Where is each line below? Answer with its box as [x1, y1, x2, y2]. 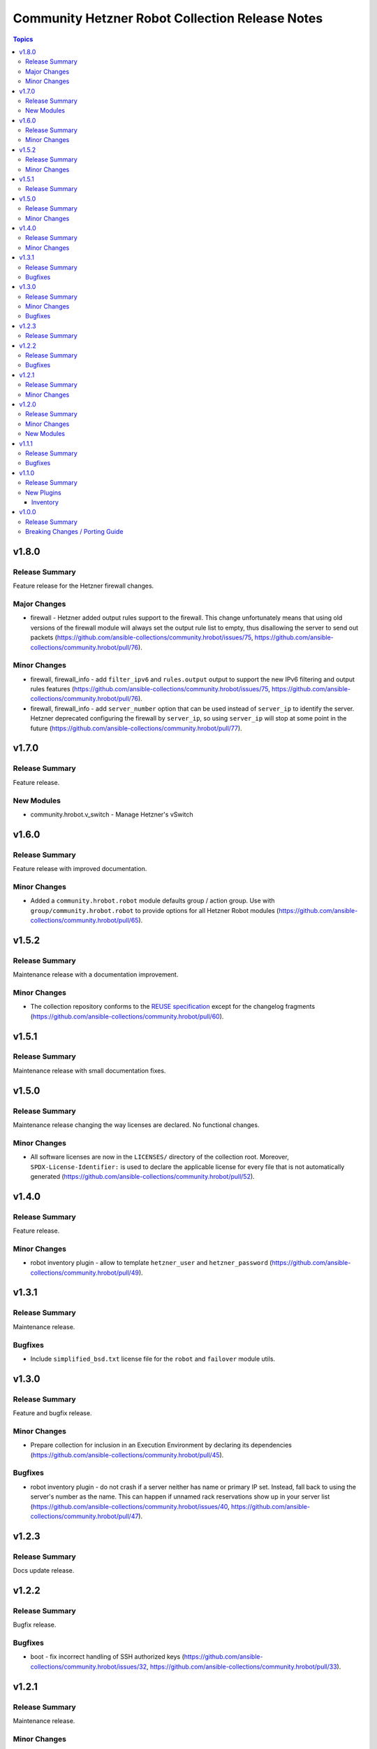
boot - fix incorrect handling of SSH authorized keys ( [30, 1652, 184, 1661]
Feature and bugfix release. [13, 1409, 92, 1417]
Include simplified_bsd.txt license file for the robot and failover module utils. [30, 1354, 276, 1363]
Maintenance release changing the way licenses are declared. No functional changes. [13, 1121, 260, 1129]
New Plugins [25, 488, 62, 497]
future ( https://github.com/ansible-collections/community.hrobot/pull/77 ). [30, 724, 242, 732]
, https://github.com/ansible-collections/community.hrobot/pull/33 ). [146, 1662, 341, 1671]
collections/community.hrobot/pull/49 [30, 1268, 140, 1277]
